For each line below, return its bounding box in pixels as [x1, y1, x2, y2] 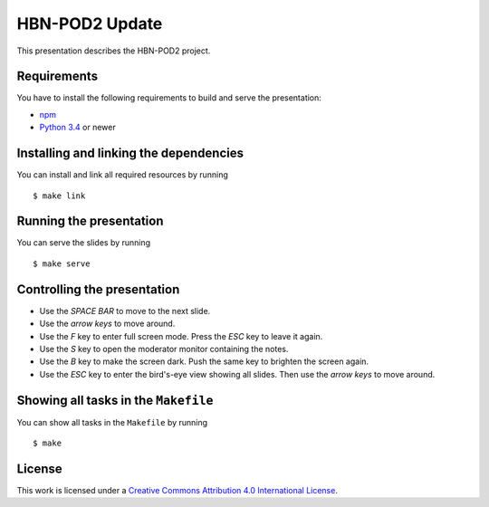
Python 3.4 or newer [39, 122, 117, 133]
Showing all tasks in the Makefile [16, 392, 214, 407]
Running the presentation [16, 214, 164, 229]
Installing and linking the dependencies [16, 146, 244, 161]
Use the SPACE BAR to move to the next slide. [39, 305, 211, 316]
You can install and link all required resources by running [16, 169, 228, 180]
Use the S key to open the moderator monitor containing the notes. [39, 343, 289, 354]
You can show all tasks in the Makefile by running [16, 416, 208, 427]
